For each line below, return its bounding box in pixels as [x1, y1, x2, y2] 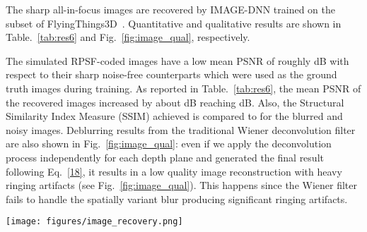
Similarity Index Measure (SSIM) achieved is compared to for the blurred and [6, 109, 343, 123]
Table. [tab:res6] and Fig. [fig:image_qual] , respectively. [6, 30, 250, 44]
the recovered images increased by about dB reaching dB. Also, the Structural [6, 94, 344, 109]
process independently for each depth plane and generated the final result [6, 149, 324, 164]
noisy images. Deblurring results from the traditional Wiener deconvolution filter [6, 122, 356, 137]
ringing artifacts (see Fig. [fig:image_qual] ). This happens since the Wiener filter [6, 178, 358, 193]
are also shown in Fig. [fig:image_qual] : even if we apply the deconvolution [6, 136, 332, 151]
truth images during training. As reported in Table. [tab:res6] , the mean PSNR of [6, 80, 361, 95]
